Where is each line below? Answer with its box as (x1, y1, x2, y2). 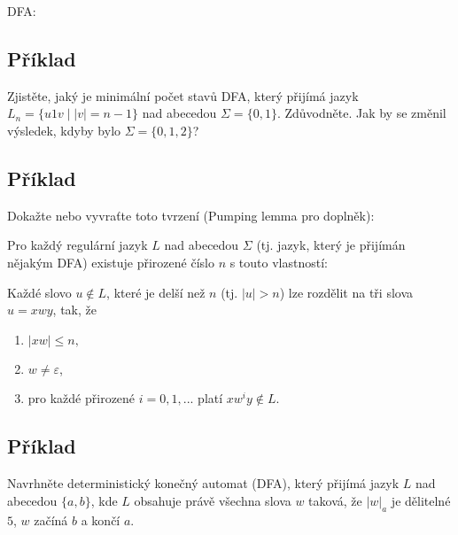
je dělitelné (391, 491, 451, 509)
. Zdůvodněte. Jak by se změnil (276, 104, 446, 122)
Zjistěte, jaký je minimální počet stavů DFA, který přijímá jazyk (7, 86, 359, 105)
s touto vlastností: (229, 252, 328, 271)
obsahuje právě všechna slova (134, 491, 291, 509)
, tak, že (52, 300, 97, 319)
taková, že (308, 491, 362, 509)
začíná (34, 510, 68, 529)
